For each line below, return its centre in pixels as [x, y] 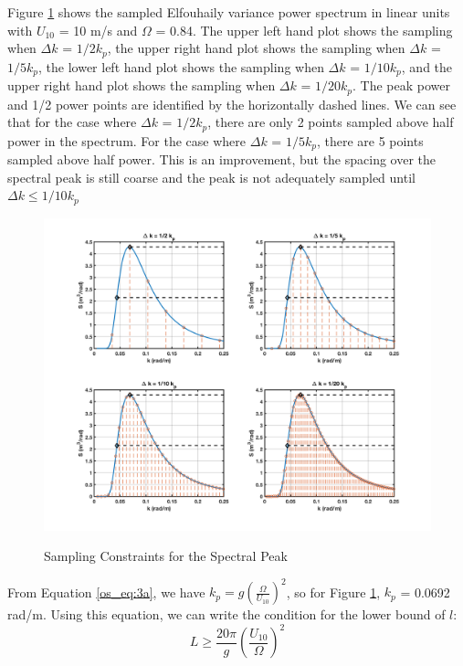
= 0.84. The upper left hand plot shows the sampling [304, 30]
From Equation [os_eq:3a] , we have [106, 592]
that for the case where [72, 122]
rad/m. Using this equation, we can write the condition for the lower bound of [226, 614]
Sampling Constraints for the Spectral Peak [166, 556]
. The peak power [402, 85]
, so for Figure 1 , [333, 592]
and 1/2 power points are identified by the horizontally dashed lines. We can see [232, 104]
